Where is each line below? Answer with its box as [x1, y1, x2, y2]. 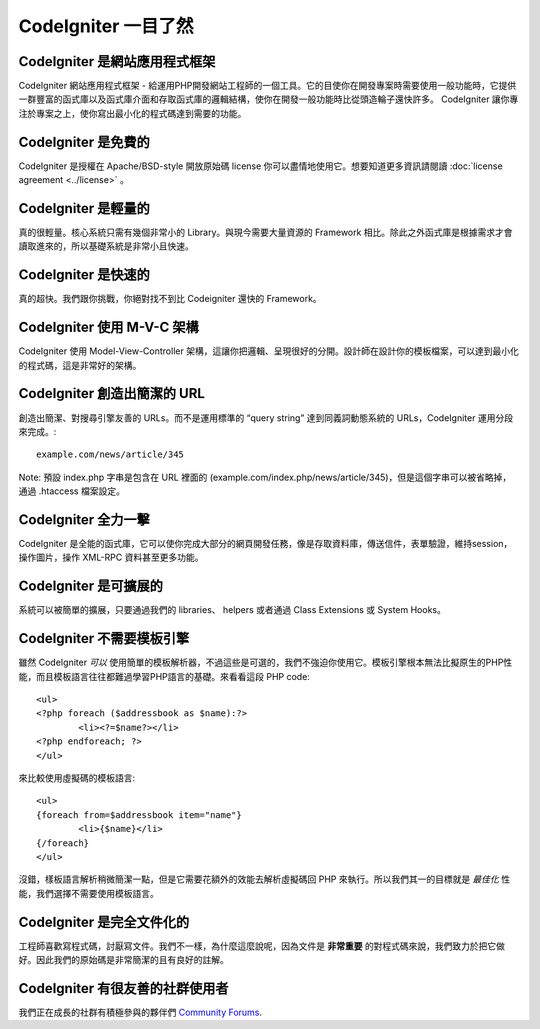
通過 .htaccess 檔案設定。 [18, 485, 125, 497]
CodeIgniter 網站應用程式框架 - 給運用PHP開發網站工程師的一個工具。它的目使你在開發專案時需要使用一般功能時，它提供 [18, 80, 517, 92]
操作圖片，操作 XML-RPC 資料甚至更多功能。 [18, 551, 204, 564]
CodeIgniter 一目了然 [18, 15, 194, 37]
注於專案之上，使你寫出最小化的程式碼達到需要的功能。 [18, 107, 247, 119]
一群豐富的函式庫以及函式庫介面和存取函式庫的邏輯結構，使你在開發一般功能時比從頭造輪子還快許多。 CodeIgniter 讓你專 [18, 93, 519, 105]
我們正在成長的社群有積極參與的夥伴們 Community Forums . [18, 1006, 263, 1018]
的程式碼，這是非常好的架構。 [18, 359, 142, 371]
